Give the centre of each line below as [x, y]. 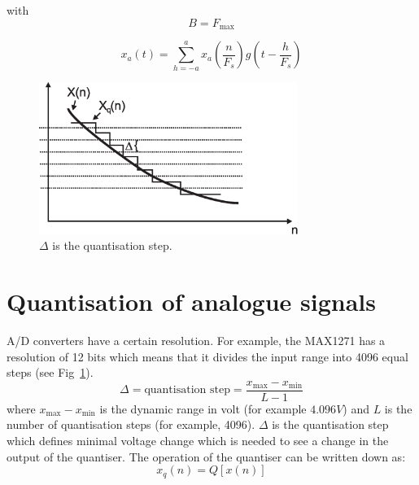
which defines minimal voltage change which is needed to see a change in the [198, 441]
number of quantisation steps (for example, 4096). [131, 424]
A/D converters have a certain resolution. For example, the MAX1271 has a [196, 341]
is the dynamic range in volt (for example [203, 408]
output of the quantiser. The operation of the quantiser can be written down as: [206, 456]
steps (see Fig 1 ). [50, 372]
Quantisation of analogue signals [191, 301]
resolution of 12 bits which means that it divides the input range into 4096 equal [207, 356]
